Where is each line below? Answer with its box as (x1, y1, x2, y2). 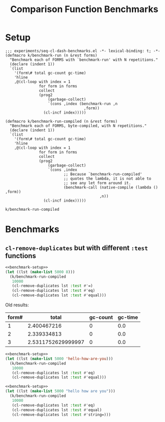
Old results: (5, 302, 29, 308)
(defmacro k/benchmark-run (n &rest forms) (5, 53, 98, 58)
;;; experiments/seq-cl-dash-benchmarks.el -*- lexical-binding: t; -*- (5, 48, 160, 53)
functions (5, 251, 36, 260)
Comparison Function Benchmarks (10, 4, 158, 15)
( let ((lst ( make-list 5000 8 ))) (5, 269, 75, 275)
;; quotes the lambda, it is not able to (63, 176, 151, 181)
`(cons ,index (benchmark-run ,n (48, 101, 118, 106)
